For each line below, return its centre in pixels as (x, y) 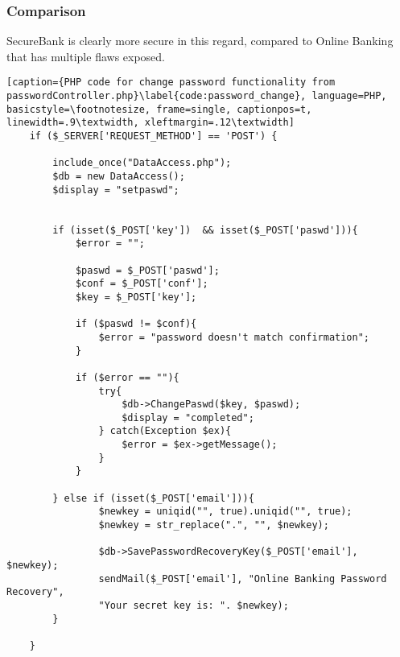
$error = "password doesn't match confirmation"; (234, 337)
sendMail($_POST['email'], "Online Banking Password (243, 578)
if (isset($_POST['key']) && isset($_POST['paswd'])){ (205, 230)
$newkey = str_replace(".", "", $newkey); (214, 525)
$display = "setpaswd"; (116, 190)
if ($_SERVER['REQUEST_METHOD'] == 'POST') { (153, 136)
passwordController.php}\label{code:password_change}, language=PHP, (197, 96)
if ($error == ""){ (127, 377)
